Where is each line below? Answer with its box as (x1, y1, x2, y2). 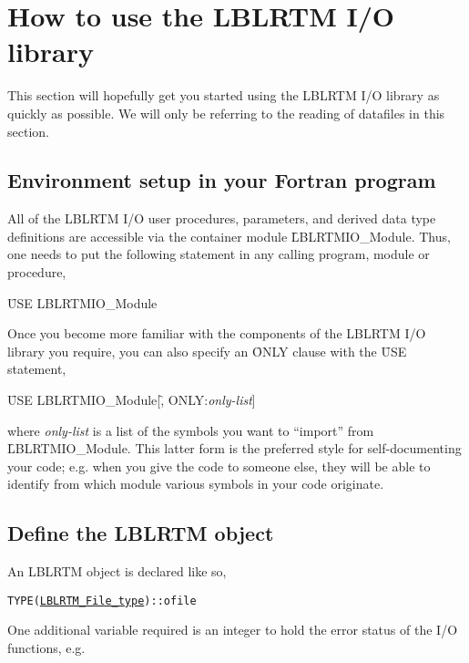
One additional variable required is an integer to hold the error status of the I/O (7, 620, 458, 639)
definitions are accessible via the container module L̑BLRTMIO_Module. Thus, (7, 226, 451, 245)
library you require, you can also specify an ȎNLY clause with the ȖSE (7, 341, 407, 360)
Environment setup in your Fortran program (7, 166, 436, 194)
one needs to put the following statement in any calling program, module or (7, 244, 430, 264)
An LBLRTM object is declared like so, (7, 562, 227, 581)
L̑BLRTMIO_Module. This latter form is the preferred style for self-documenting (7, 439, 462, 458)
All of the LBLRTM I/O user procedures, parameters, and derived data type (7, 209, 436, 228)
